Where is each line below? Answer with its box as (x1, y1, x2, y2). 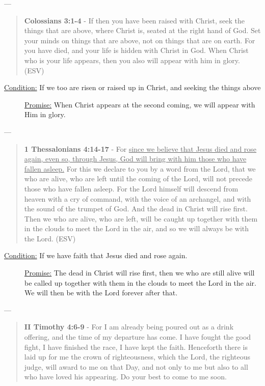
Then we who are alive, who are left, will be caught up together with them (24, 213, 258, 224)
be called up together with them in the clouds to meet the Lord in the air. (24, 277, 256, 288)
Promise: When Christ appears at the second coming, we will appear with (24, 99, 255, 109)
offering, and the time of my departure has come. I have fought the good (24, 332, 251, 342)
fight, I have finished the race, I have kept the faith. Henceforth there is (24, 341, 248, 352)
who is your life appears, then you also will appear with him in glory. (24, 54, 240, 65)
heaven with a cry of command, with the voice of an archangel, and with (24, 193, 251, 204)
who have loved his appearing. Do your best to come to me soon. (24, 371, 227, 382)
